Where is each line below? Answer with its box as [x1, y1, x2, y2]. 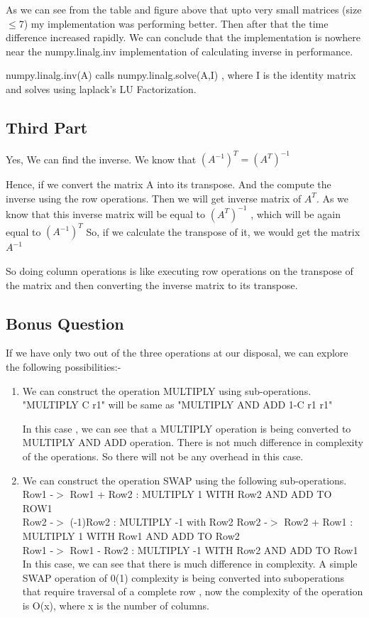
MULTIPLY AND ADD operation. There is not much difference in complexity [22, 435, 363, 450]
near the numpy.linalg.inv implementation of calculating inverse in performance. [6, 43, 353, 58]
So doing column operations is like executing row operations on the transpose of [6, 264, 353, 278]
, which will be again [250, 206, 341, 221]
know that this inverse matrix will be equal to [6, 206, 206, 221]
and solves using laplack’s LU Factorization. [6, 81, 197, 96]
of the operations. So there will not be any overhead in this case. [22, 449, 304, 463]
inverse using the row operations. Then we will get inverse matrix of [6, 190, 302, 205]
